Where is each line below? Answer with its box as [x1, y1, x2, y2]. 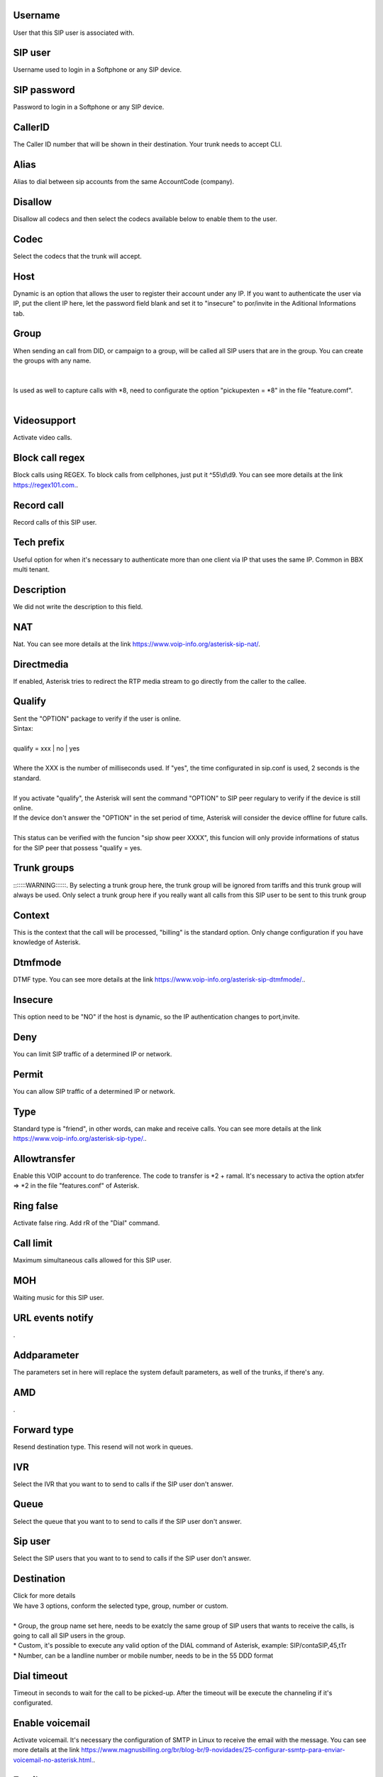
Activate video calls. [13, 434, 72, 442]
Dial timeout [13, 1670, 68, 1682]
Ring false [13, 1200, 58, 1212]
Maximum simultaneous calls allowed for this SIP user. [13, 1256, 172, 1265]
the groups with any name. [13, 356, 91, 365]
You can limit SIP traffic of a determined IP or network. [13, 1049, 172, 1058]
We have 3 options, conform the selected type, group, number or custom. [13, 1601, 228, 1610]
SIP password [13, 84, 76, 96]
